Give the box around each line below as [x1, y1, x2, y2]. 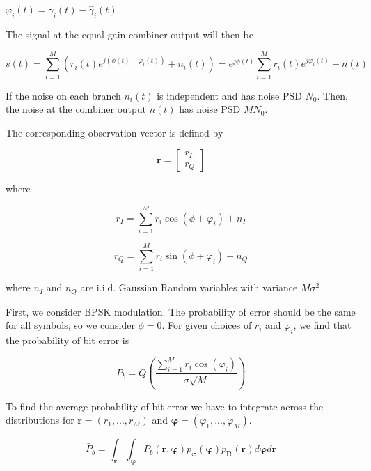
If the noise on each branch [6, 88, 121, 102]
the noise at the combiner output [6, 102, 146, 116]
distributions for [6, 412, 74, 427]
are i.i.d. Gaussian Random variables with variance [80, 280, 298, 295]
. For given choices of [161, 318, 252, 332]
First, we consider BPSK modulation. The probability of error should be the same [6, 304, 356, 318]
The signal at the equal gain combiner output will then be [6, 26, 253, 41]
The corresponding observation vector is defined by [6, 125, 223, 139]
